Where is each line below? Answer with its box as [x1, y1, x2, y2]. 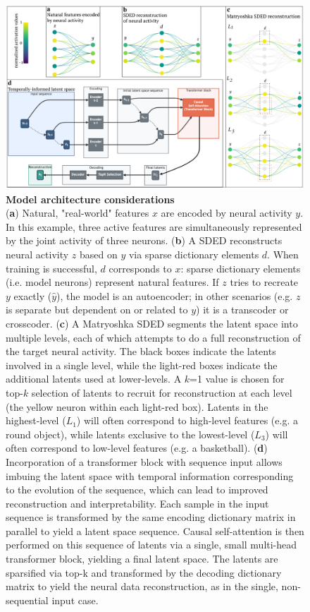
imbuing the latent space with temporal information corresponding [6, 468, 294, 483]
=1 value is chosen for [190, 371, 285, 386]
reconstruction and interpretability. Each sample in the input [6, 496, 269, 510]
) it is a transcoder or [196, 302, 289, 317]
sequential [6, 592, 49, 607]
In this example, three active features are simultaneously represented [6, 219, 302, 234]
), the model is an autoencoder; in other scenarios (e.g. [56, 288, 293, 303]
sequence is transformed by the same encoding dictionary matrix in [6, 510, 296, 524]
